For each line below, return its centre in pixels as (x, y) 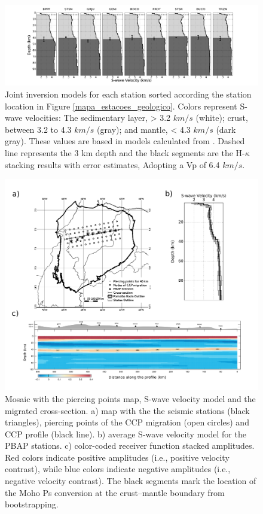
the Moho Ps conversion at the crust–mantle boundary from (115, 492)
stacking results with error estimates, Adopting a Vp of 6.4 (112, 164)
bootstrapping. (32, 504)
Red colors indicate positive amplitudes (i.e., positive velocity (117, 457)
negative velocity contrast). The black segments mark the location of (131, 481)
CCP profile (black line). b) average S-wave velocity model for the (126, 434)
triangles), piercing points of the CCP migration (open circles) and (127, 422)
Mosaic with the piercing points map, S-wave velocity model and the (130, 398)
